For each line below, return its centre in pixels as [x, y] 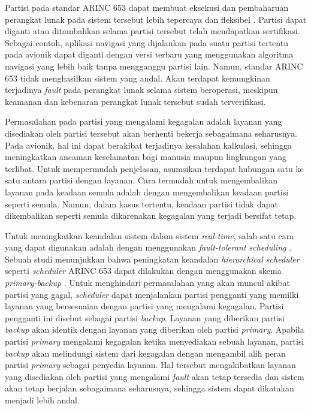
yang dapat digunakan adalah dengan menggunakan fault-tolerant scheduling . [148, 247]
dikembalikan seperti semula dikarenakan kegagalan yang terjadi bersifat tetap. [151, 215]
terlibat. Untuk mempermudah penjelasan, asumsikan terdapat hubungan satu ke [154, 168]
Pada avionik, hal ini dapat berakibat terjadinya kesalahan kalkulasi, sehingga [148, 145]
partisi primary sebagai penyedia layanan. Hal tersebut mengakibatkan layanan [150, 365]
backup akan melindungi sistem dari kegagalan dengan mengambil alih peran [145, 353]
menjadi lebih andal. [42, 400]
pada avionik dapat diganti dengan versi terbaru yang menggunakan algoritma [149, 54]
